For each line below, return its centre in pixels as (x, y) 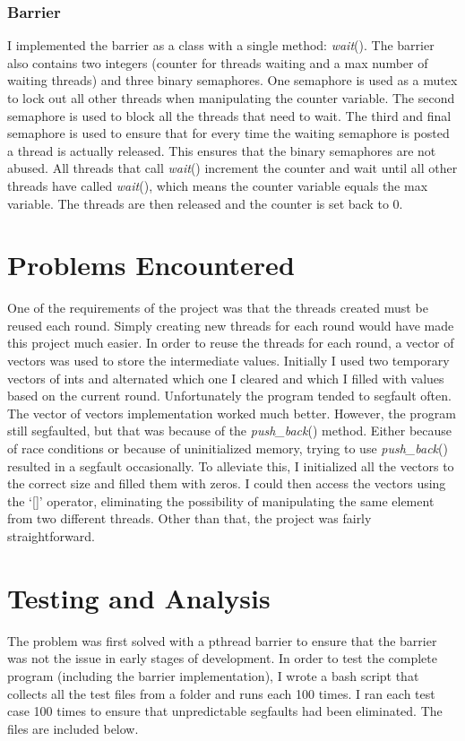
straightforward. (51, 536)
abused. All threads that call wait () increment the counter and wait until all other (232, 168)
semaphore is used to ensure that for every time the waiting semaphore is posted (228, 133)
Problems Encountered (151, 265)
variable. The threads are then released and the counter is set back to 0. (205, 203)
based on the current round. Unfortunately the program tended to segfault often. (229, 396)
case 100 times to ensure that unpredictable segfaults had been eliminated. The (225, 711)
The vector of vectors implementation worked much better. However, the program (232, 413)
